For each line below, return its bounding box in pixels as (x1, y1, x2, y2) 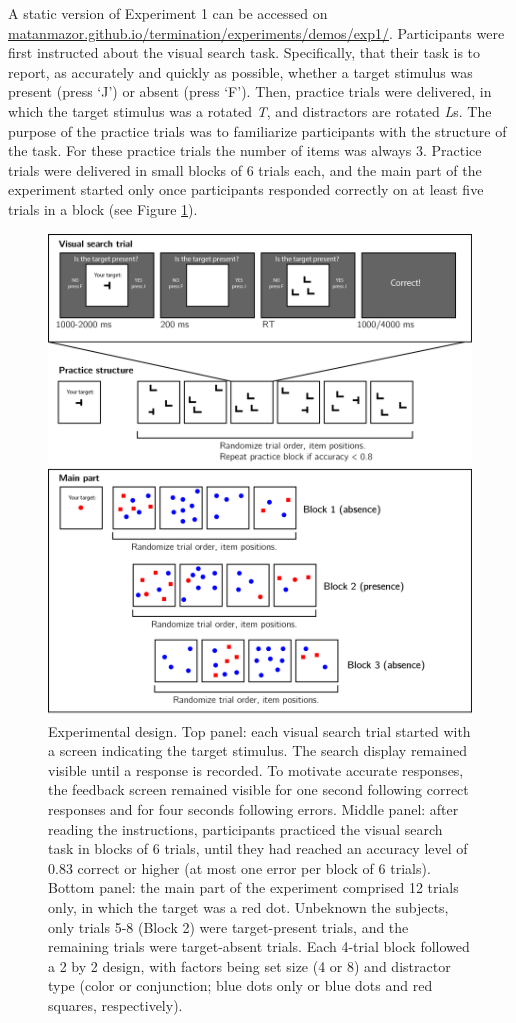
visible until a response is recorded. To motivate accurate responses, (48, 759, 464, 780)
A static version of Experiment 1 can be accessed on (8, 3, 328, 23)
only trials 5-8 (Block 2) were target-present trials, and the (48, 916, 409, 937)
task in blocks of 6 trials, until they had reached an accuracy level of (48, 838, 468, 859)
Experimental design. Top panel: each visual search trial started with (48, 720, 471, 741)
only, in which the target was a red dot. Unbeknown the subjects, (48, 896, 449, 917)
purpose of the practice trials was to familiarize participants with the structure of (8, 120, 507, 141)
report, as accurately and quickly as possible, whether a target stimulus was (8, 61, 473, 82)
